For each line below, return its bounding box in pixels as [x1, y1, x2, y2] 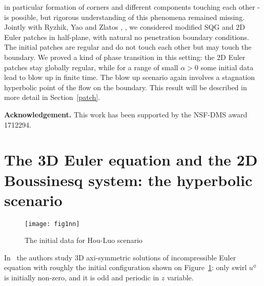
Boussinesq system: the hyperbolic [4, 169, 253, 190]
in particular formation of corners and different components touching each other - [4, 2, 260, 12]
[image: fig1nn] [25, 220, 80, 228]
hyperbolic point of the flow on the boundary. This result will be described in [4, 81, 247, 92]
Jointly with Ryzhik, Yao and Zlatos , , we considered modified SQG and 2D [4, 22, 245, 32]
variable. [167, 272, 194, 283]
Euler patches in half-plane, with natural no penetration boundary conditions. [4, 31, 249, 42]
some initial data [200, 62, 254, 72]
